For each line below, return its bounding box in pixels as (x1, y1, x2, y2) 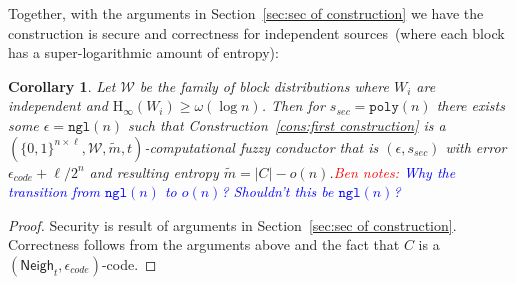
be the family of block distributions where (139, 75, 389, 96)
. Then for (261, 95, 325, 116)
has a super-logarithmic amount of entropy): (8, 42, 279, 63)
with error (445, 136, 507, 157)
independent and (8, 95, 108, 116)
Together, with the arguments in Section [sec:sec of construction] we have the (8, 3, 484, 23)
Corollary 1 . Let (8, 75, 116, 96)
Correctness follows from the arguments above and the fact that (8, 234, 400, 255)
